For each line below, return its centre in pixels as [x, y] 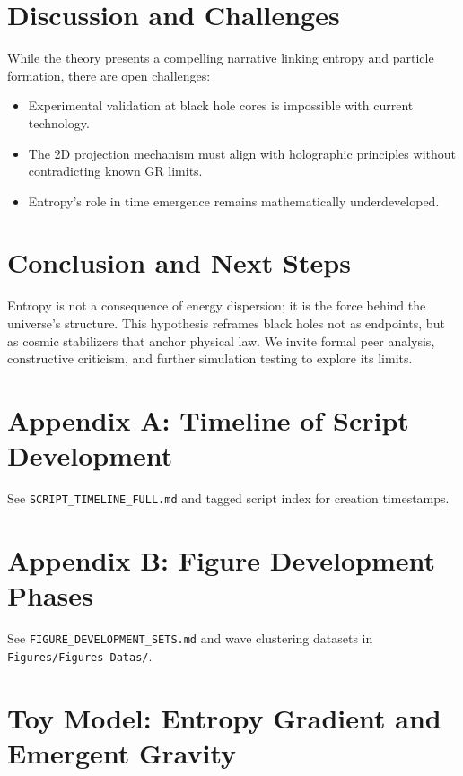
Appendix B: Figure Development [222, 559]
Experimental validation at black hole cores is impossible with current [221, 105]
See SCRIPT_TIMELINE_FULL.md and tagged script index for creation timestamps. [228, 498]
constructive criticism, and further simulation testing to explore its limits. [210, 358]
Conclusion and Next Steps [179, 262]
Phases [50, 595]
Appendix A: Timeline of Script [208, 419]
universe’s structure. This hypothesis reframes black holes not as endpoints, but [226, 323]
